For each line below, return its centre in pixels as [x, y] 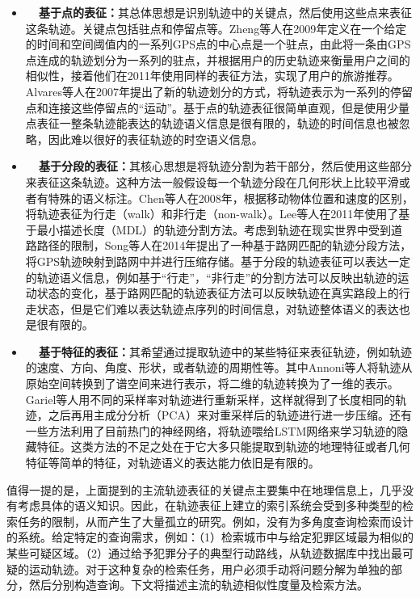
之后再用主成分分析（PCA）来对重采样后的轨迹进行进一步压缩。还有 [230, 415]
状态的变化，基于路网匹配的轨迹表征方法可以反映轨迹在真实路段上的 [218, 293]
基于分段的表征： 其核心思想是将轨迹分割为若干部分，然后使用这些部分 [225, 166]
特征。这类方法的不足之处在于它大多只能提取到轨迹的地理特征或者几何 [223, 446]
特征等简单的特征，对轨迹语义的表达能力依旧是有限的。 [172, 463]
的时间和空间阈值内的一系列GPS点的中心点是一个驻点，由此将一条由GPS [218, 44]
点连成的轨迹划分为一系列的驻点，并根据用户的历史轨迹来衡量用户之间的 [218, 59]
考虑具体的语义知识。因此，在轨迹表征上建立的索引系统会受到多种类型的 [210, 505]
